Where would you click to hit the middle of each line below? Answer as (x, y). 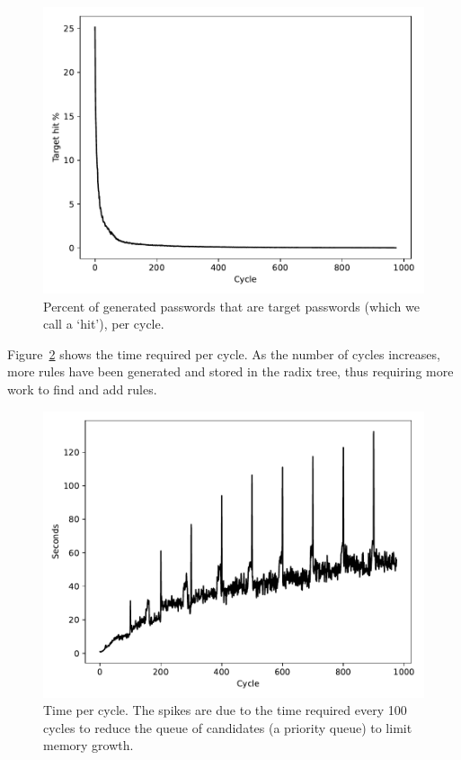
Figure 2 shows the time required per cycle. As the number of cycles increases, (224, 353)
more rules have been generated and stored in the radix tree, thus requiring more (230, 371)
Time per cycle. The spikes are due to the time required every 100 (225, 710)
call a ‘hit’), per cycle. (104, 324)
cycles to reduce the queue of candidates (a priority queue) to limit (228, 727)
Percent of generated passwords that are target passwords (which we (231, 306)
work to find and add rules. (82, 389)
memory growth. (89, 745)
